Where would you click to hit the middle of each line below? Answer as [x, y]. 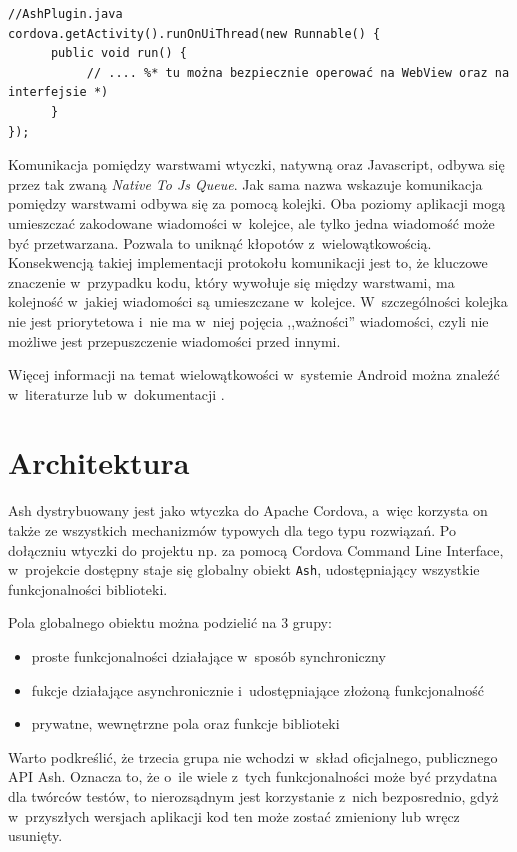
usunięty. [35, 835]
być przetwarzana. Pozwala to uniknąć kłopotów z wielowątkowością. [220, 242]
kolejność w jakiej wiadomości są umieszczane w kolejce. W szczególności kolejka [258, 301]
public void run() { [118, 53]
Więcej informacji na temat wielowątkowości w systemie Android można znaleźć [254, 374]
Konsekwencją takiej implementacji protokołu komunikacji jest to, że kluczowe [248, 262]
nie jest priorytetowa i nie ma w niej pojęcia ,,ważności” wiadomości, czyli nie [248, 320]
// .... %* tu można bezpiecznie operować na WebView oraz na [298, 72]
